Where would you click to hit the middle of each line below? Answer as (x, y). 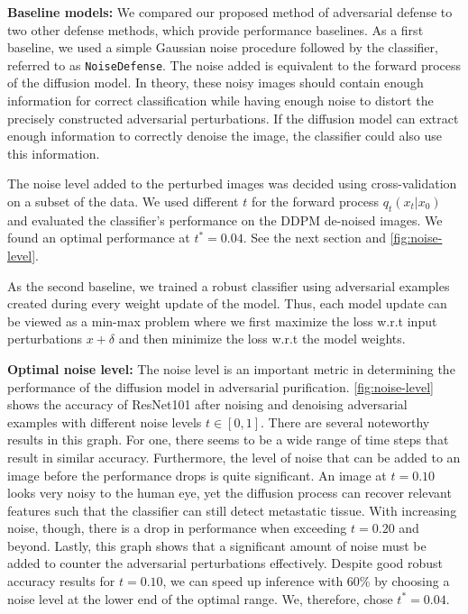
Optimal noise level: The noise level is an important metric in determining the (231, 368)
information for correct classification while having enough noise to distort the (220, 101)
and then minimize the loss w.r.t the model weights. (262, 339)
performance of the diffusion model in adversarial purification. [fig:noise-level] (220, 386)
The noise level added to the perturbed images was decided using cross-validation (232, 183)
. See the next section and (315, 238)
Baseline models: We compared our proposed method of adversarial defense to (230, 12)
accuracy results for (61, 581)
